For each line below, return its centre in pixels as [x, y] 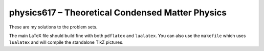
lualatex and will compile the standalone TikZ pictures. [66, 42]
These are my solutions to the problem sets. [53, 27]
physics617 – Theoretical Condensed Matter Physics [118, 13]
